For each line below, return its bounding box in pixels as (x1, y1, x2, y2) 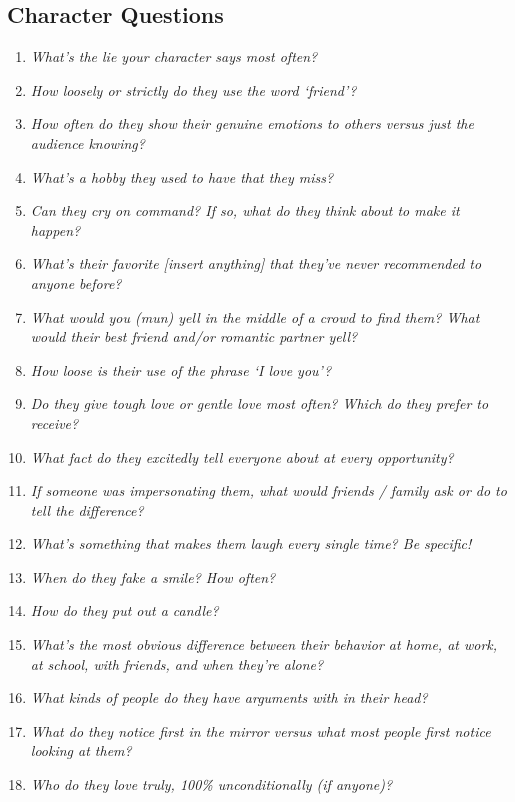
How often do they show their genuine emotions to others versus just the (30, 113, 474, 134)
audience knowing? (30, 132, 145, 153)
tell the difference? (30, 499, 144, 520)
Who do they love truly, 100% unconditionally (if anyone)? (30, 774, 393, 795)
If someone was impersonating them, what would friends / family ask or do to (30, 480, 507, 501)
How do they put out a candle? (30, 600, 219, 621)
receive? (30, 412, 79, 433)
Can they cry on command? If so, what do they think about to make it (30, 200, 460, 221)
